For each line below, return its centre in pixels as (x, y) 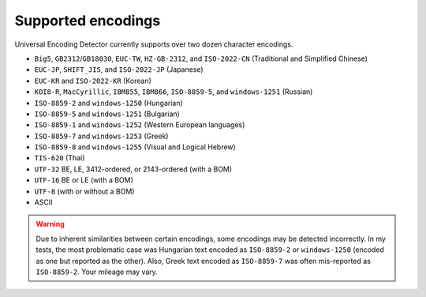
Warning (50, 224)
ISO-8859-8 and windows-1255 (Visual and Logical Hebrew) (135, 147)
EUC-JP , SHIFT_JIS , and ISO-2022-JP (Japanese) (119, 70)
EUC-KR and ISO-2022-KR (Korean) (93, 81)
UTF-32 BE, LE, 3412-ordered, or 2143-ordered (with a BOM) (133, 169)
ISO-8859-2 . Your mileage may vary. (97, 272)
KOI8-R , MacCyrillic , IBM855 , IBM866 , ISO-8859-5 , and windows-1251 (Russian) (174, 92)
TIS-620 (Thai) (60, 158)
